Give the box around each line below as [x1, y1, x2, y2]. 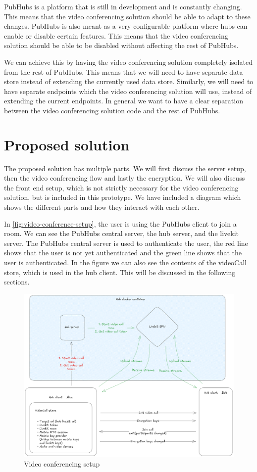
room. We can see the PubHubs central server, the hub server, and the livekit [4, 228, 239, 238]
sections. [4, 277, 30, 287]
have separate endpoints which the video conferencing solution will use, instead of [4, 86, 252, 96]
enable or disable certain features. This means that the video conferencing [4, 30, 228, 41]
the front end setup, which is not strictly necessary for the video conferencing [4, 182, 239, 192]
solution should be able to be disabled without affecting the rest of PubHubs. [4, 40, 239, 50]
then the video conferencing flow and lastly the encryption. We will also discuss [4, 173, 245, 183]
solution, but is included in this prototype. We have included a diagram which [4, 192, 241, 202]
